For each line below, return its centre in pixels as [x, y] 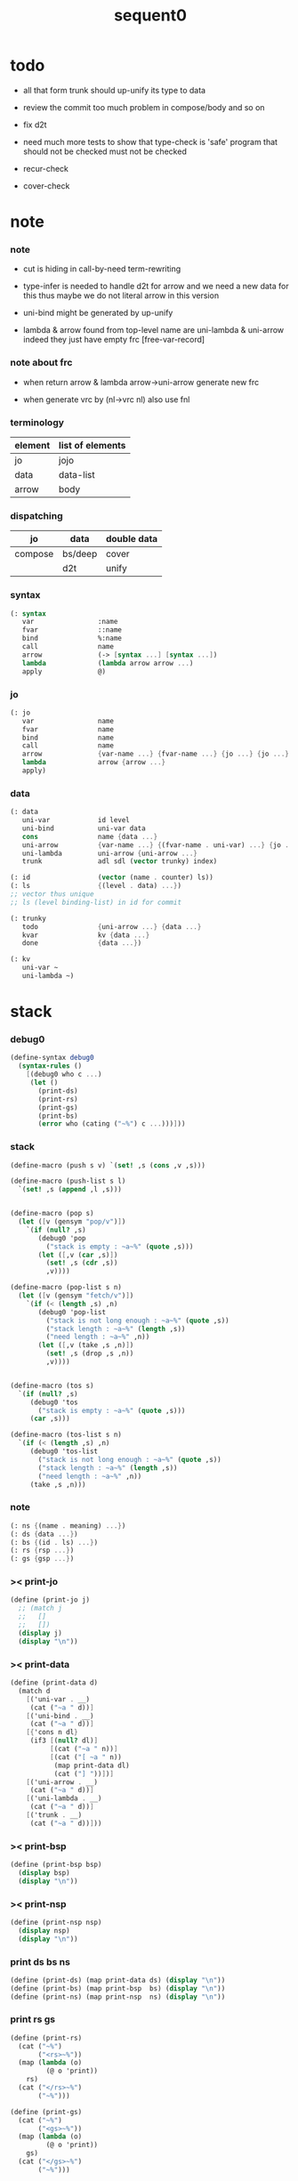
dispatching [36, 515]
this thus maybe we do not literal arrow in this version [121, 295]
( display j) [40, 1633]
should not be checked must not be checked [105, 151]
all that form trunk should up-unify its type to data [114, 90]
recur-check [46, 168]
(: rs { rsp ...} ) [42, 1551]
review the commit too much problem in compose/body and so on [144, 107]
